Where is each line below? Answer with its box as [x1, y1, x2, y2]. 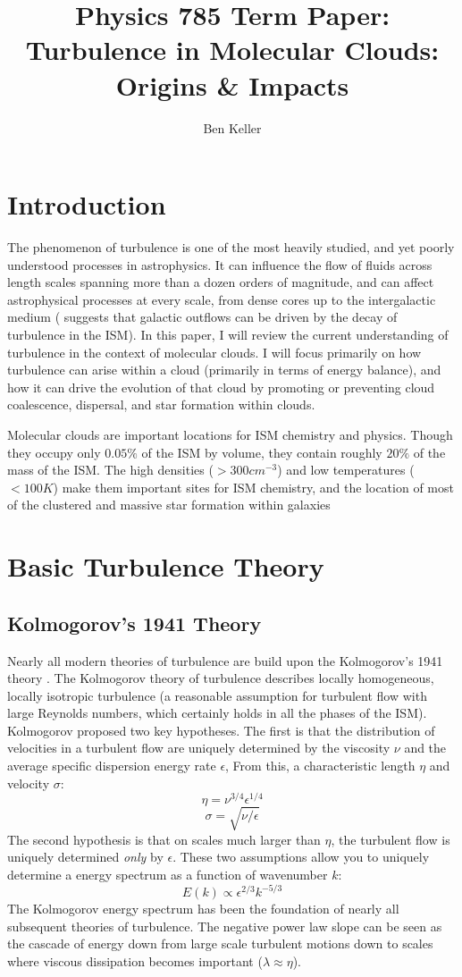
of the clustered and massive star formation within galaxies [7, 495, 331, 514]
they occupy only [7, 442, 101, 461]
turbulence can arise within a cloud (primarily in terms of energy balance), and [7, 360, 441, 379]
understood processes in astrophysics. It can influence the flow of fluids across [7, 255, 433, 274]
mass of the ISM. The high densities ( [7, 460, 214, 479]
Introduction [7, 186, 166, 223]
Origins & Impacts [115, 66, 349, 103]
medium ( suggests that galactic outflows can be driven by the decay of [7, 307, 398, 326]
